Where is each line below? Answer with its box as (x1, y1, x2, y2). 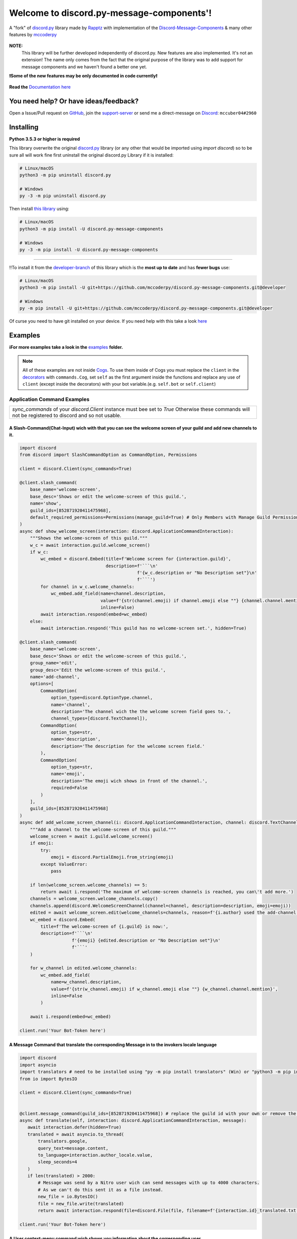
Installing (9, 123, 39, 131)
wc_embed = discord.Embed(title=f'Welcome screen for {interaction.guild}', (40, 556, 231, 562)
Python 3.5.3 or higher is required (9, 136, 80, 142)
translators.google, (38, 1138, 88, 1144)
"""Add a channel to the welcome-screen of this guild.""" (30, 827, 177, 832)
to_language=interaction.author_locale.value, (38, 1152, 153, 1158)
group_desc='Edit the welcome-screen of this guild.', (30, 667, 166, 673)
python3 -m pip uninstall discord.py (19, 172, 111, 178)
